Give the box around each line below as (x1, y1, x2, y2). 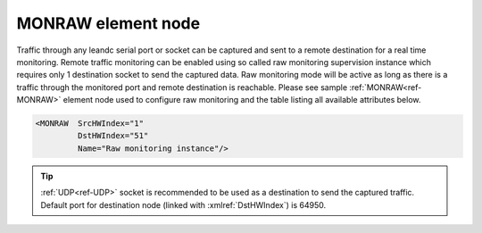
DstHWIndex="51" (77, 130, 149, 141)
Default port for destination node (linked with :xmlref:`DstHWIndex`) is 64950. (40, 199, 326, 210)
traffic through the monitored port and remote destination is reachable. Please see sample (16, 81, 348, 93)
